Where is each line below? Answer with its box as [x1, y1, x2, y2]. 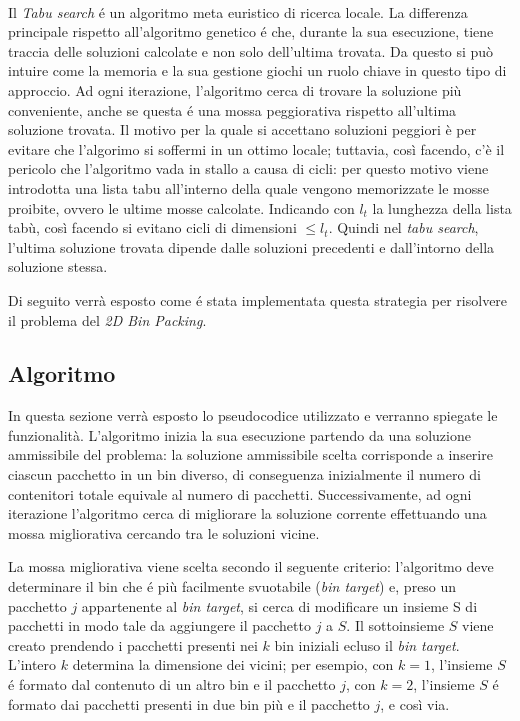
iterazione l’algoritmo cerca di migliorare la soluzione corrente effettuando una [8, 503, 487, 524]
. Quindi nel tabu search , [328, 217, 479, 238]
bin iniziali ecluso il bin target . [274, 634, 460, 655]
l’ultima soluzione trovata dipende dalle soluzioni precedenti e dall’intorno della [8, 236, 495, 257]
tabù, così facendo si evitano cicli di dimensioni [8, 217, 297, 238]
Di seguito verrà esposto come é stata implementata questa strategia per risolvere [8, 289, 508, 310]
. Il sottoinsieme [346, 615, 445, 636]
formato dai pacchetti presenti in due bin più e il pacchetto [8, 693, 370, 714]
